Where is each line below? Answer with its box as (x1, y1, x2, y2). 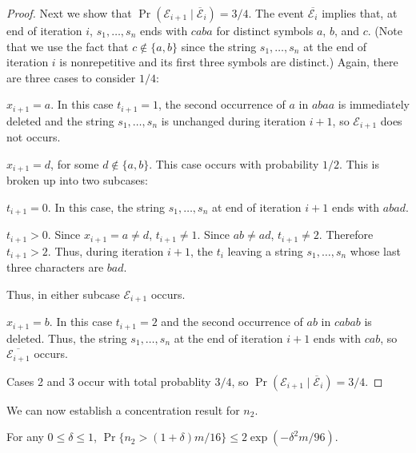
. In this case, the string (47, 198, 165, 215)
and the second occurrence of (161, 313, 303, 330)
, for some (50, 155, 99, 172)
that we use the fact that (6, 38, 129, 54)
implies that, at (322, 5, 398, 21)
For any (6, 428, 44, 445)
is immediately (338, 96, 410, 113)
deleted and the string (6, 112, 114, 129)
